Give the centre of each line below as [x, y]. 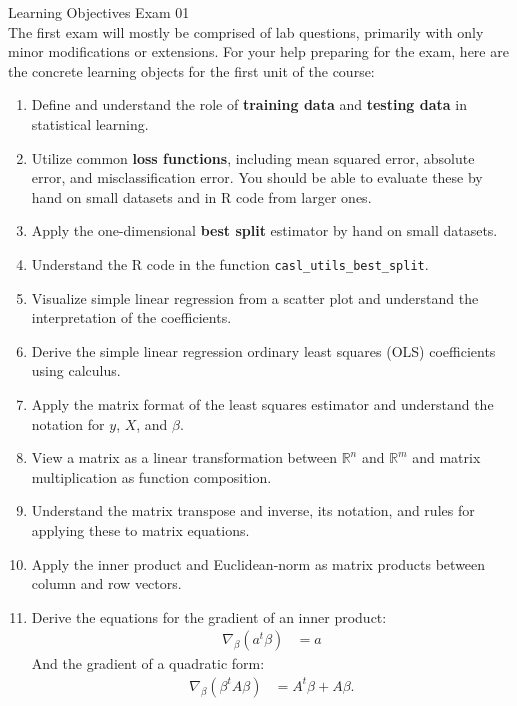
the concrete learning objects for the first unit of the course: [191, 70]
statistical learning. [90, 123]
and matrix [446, 457]
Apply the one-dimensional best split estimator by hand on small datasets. [264, 230]
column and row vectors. [106, 583]
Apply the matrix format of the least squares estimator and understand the [262, 403]
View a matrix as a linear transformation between [184, 457]
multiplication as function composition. [151, 476]
